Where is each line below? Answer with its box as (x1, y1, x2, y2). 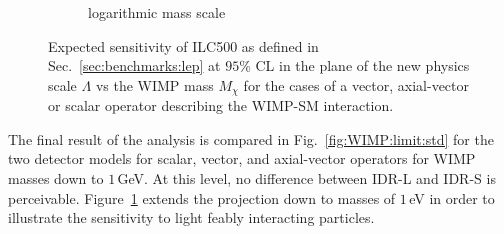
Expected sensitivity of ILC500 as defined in (48, 35, 319, 56)
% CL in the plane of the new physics (239, 55, 470, 76)
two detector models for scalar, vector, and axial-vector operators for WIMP (8, 148, 476, 169)
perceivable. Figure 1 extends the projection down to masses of (8, 187, 396, 208)
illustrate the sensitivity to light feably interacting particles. (8, 207, 375, 228)
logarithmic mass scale (88, 2, 226, 22)
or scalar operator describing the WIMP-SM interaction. (48, 95, 394, 116)
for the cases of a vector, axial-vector (243, 74, 469, 95)
